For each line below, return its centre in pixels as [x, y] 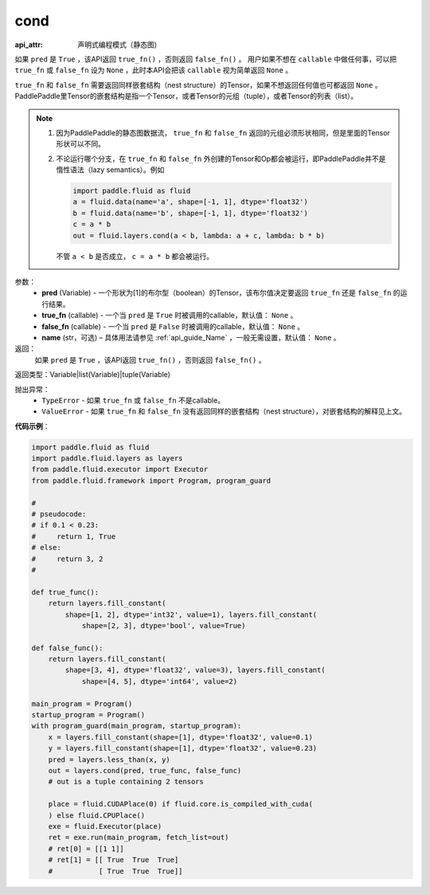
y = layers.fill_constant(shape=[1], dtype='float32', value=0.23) [183, 748]
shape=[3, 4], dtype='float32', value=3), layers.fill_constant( [195, 670]
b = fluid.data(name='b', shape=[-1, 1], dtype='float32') [190, 213]
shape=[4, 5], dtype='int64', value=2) [160, 681]
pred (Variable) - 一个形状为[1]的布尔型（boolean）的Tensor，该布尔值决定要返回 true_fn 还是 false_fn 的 [221, 293]
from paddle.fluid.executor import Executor [120, 469]
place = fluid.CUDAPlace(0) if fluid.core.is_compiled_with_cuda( [181, 804]
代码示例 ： [32, 426]
